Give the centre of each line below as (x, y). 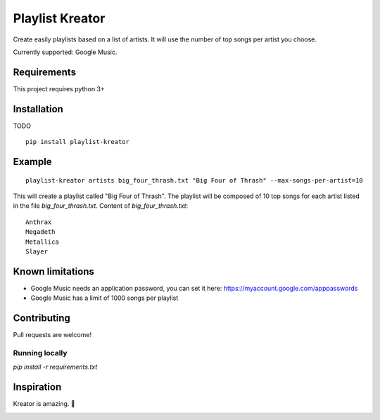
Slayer (37, 251)
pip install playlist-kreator (78, 142)
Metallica (42, 242)
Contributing (42, 318)
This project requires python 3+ (59, 88)
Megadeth (40, 232)
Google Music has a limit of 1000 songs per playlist (104, 298)
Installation (38, 109)
